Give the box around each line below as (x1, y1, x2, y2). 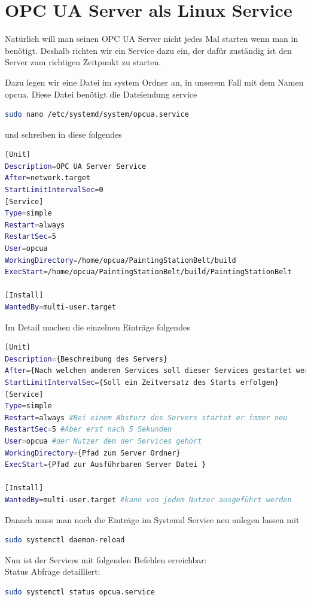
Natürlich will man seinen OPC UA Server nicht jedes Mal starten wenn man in (5, 32, 298, 45)
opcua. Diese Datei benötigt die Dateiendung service (5, 87, 197, 100)
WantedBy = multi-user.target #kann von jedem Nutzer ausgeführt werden (5, 495, 292, 504)
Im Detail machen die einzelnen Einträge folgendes (5, 320, 190, 333)
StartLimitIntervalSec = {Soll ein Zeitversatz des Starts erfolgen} (5, 378, 279, 387)
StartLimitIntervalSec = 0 (5, 186, 103, 195)
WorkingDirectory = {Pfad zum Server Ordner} (5, 448, 181, 457)
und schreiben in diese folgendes (5, 128, 122, 140)
